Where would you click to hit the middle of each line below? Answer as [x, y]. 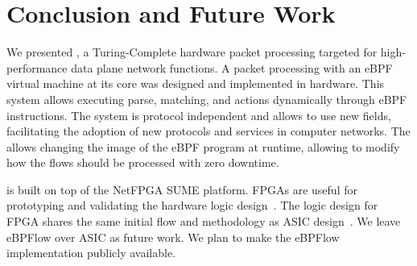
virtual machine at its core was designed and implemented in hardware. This [196, 83]
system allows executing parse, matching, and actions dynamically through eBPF [207, 99]
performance [37, 67]
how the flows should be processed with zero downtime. [143, 162]
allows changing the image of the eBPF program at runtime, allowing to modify [203, 146]
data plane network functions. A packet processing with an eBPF [232, 67]
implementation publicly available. [91, 253]
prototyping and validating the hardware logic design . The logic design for [192, 205]
